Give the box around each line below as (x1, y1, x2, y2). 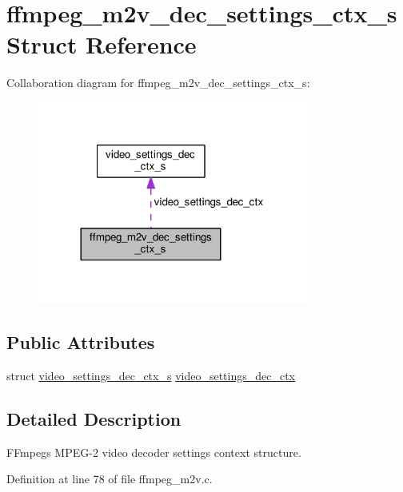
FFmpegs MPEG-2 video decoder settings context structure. (6, 443, 301, 460)
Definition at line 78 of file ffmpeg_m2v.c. (6, 470, 213, 487)
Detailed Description (6, 406, 182, 430)
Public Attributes (6, 330, 155, 355)
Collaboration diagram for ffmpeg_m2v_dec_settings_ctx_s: (6, 74, 310, 91)
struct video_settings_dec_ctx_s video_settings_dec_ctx (6, 367, 295, 383)
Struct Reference (6, 28, 197, 61)
